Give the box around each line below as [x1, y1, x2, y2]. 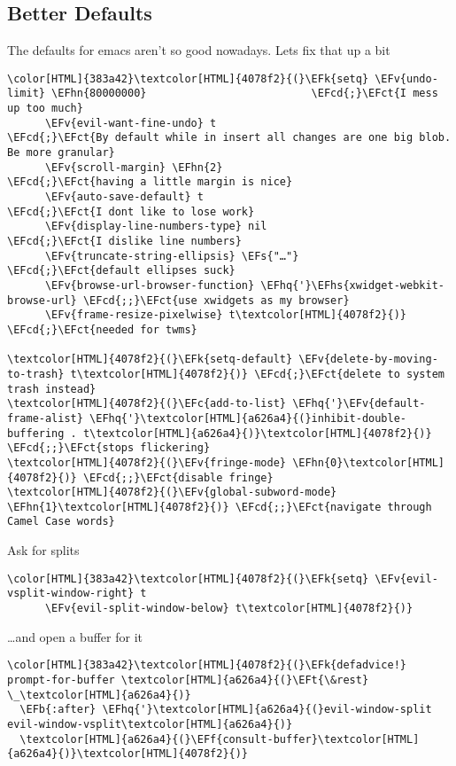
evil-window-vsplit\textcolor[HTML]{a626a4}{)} [7, 717, 293, 731]
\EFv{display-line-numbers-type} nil [44, 220, 267, 233]
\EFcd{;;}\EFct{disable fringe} [82, 471, 274, 484]
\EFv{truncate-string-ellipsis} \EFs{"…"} [44, 249, 299, 262]
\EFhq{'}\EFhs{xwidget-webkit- [260, 278, 444, 292]
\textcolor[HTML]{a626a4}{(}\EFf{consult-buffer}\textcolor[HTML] [19, 732, 420, 746]
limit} [7, 87, 45, 100]
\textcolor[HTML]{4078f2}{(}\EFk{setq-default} [7, 353, 293, 366]
